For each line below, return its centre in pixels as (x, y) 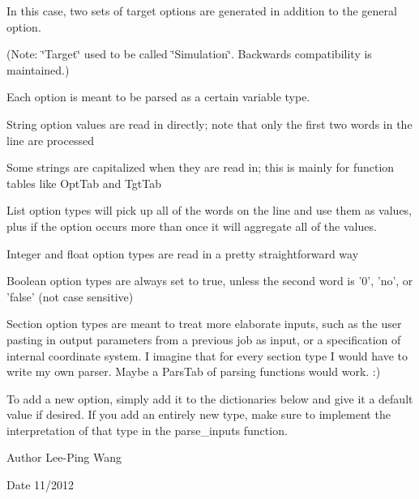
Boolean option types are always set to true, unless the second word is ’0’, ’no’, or (210, 281)
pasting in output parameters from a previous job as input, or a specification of (204, 339)
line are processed (50, 140)
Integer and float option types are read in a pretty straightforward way (183, 253)
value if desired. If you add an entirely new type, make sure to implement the (199, 414)
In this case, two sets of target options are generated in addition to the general (202, 11)
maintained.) (38, 69)
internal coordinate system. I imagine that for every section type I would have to (207, 355)
